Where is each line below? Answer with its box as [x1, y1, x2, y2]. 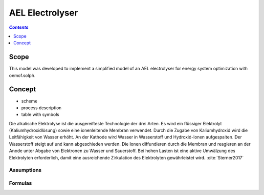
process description [21, 105, 62, 111]
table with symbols [21, 112, 60, 117]
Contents [9, 24, 29, 30]
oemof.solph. [9, 72, 36, 78]
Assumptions [9, 167, 42, 174]
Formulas [9, 179, 32, 186]
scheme [21, 98, 38, 104]
